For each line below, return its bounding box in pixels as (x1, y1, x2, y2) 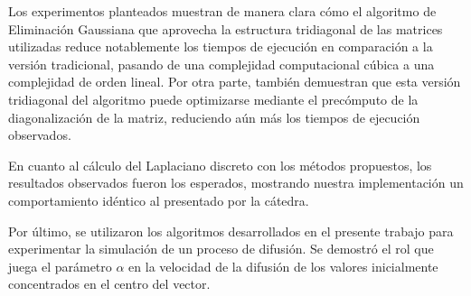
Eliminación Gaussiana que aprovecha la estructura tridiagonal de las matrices (8, 19, 443, 38)
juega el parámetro (8, 256, 112, 275)
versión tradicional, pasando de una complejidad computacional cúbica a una (8, 54, 435, 73)
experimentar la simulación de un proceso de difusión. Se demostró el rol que (8, 239, 434, 258)
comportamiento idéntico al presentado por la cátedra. (8, 190, 309, 209)
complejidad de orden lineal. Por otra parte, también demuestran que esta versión (8, 72, 461, 91)
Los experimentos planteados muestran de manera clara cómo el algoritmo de (8, 2, 437, 20)
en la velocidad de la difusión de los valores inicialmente (128, 256, 438, 275)
